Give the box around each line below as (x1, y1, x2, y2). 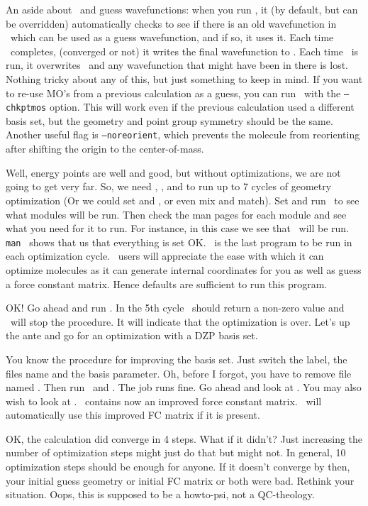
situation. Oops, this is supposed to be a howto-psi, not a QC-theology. (6, 487, 315, 502)
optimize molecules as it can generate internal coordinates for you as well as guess (6, 262, 362, 277)
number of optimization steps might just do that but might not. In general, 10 (6, 445, 346, 460)
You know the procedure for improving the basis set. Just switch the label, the (6, 351, 347, 366)
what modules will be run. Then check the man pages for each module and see (6, 207, 347, 221)
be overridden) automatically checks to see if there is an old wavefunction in (6, 16, 337, 31)
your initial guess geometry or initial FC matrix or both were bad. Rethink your (6, 473, 355, 488)
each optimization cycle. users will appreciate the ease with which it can (6, 248, 324, 263)
